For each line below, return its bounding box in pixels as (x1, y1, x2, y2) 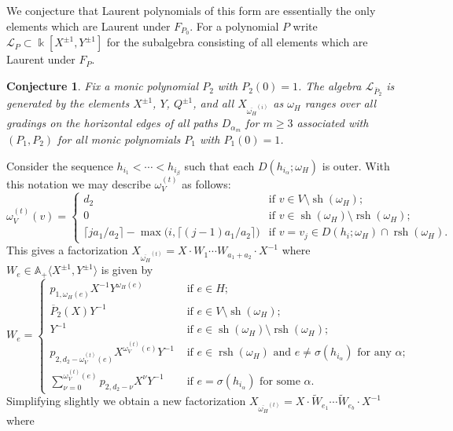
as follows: (182, 175, 231, 192)
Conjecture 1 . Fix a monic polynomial (6, 78, 199, 94)
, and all (193, 95, 234, 111)
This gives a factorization (6, 242, 128, 258)
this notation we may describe (6, 175, 151, 192)
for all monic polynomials (57, 131, 181, 148)
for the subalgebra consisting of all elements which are (106, 34, 368, 50)
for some (260, 375, 300, 387)
